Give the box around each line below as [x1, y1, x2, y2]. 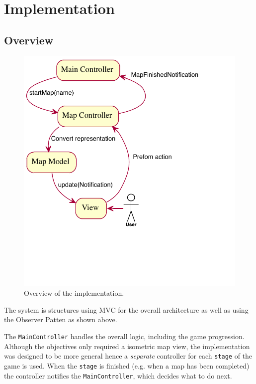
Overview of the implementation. [24, 288, 124, 298]
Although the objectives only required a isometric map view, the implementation [4, 341, 250, 351]
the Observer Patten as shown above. [4, 314, 117, 325]
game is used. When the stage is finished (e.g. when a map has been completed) [4, 360, 250, 371]
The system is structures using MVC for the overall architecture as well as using [4, 304, 249, 315]
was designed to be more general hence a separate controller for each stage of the [4, 351, 253, 361]
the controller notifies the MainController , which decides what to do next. [4, 370, 232, 381]
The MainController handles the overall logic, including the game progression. [4, 331, 245, 342]
